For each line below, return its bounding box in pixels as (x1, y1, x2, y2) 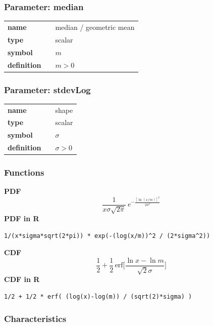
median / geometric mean (55, 21, 135, 32)
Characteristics (4, 312, 67, 325)
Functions (4, 166, 44, 179)
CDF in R (4, 274, 40, 284)
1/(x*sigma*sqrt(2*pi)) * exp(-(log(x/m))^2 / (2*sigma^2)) (4, 232, 210, 239)
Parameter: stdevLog (4, 83, 91, 96)
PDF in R (4, 213, 39, 224)
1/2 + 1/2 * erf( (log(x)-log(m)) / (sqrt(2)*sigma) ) (4, 293, 192, 300)
